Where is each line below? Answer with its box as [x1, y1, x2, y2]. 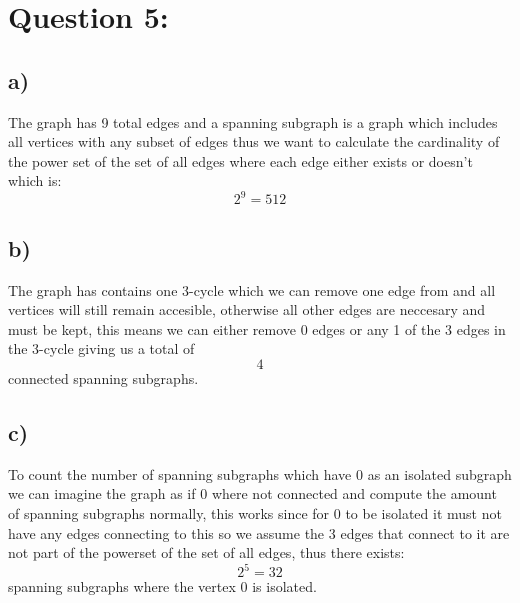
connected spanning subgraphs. [8, 368, 199, 389]
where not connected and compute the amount [211, 483, 497, 504]
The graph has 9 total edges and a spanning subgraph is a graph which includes [8, 111, 498, 132]
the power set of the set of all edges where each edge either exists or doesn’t [8, 150, 473, 171]
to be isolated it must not [345, 503, 502, 524]
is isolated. [252, 576, 317, 597]
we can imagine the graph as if [8, 483, 196, 504]
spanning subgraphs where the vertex [8, 576, 236, 597]
